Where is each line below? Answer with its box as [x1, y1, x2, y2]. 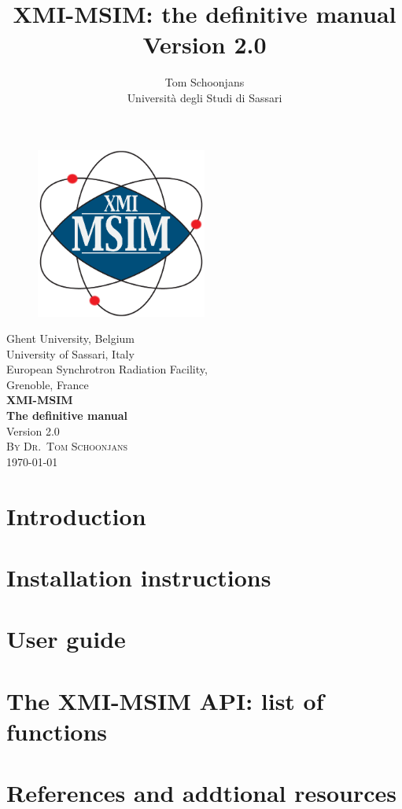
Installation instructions [6, 561, 271, 593]
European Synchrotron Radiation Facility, [6, 361, 208, 377]
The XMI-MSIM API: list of [6, 684, 324, 716]
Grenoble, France [6, 376, 89, 392]
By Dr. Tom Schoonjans [6, 438, 128, 454]
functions [6, 715, 108, 747]
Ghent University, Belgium [6, 330, 135, 347]
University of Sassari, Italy [6, 345, 135, 362]
